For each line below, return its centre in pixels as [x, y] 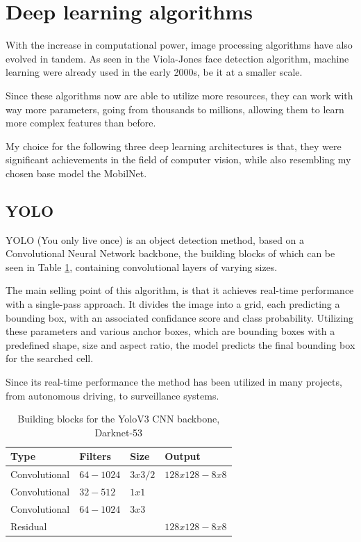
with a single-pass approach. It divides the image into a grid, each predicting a [173, 304]
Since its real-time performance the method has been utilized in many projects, [174, 382]
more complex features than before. [81, 123]
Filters [95, 456]
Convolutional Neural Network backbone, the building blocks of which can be [170, 253]
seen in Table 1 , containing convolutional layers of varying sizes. [142, 266]
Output [183, 456]
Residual [29, 526]
